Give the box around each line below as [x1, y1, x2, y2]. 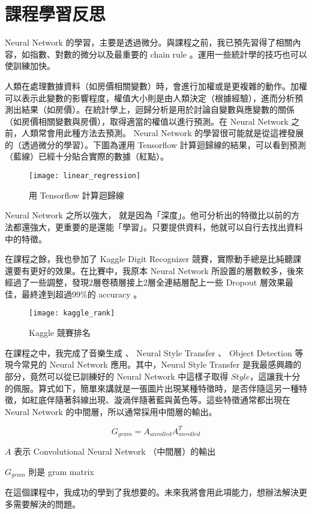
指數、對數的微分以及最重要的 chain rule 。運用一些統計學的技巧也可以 [29, 47, 307, 60]
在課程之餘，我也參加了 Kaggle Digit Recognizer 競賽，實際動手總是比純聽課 [5, 253, 301, 265]
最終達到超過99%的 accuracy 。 [21, 287, 142, 300]
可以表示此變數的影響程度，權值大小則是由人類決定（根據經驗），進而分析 [5, 91, 295, 104]
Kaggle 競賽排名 [29, 326, 91, 339]
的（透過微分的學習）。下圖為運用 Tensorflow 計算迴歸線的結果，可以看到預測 [5, 138, 306, 151]
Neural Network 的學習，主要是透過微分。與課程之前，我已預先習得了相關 [5, 36, 293, 49]
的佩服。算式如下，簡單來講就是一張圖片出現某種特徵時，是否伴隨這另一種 [5, 381, 299, 394]
